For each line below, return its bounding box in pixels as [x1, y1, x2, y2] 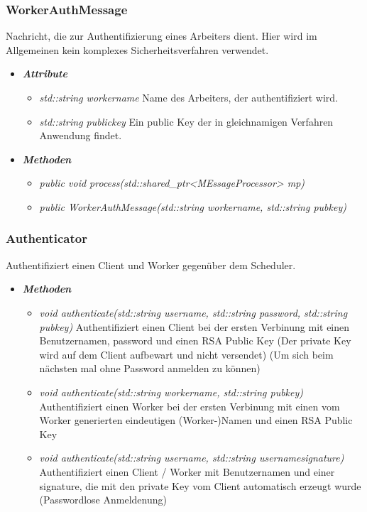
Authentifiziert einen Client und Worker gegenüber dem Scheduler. [6, 257, 296, 272]
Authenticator [6, 229, 87, 247]
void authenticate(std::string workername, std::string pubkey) [39, 384, 304, 399]
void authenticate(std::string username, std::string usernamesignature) [39, 450, 344, 465]
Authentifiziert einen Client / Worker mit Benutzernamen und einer [39, 464, 335, 479]
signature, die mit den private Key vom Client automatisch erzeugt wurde [39, 478, 361, 493]
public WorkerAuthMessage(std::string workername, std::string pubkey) [39, 199, 346, 214]
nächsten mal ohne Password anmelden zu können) [39, 361, 261, 376]
